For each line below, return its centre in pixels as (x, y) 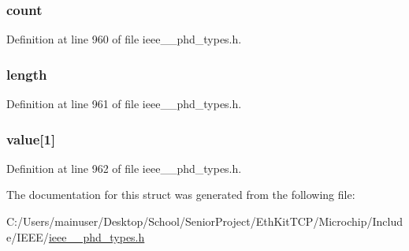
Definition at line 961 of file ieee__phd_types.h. (124, 104)
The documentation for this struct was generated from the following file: (181, 195)
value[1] (31, 139)
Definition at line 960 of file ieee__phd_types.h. (124, 39)
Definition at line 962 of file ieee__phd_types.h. (124, 168)
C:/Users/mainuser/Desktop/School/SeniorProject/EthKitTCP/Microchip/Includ (205, 221)
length (27, 74)
